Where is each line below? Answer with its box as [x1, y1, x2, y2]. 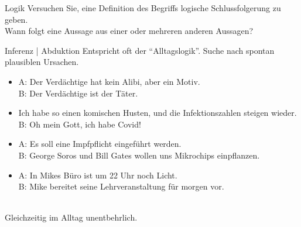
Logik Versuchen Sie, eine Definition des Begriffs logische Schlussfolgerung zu [5, 2, 281, 13]
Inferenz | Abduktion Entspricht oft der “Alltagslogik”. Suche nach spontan [5, 44, 275, 56]
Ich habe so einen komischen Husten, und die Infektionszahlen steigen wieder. [18, 106, 297, 119]
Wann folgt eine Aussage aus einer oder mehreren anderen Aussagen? [5, 25, 254, 37]
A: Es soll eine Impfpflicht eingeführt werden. [18, 137, 182, 150]
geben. [5, 13, 28, 25]
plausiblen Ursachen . [5, 56, 79, 68]
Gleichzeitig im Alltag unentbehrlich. [5, 211, 138, 223]
